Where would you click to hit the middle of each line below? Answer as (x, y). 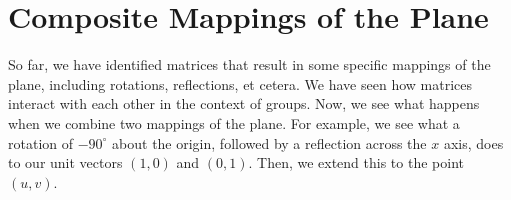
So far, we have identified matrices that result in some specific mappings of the (249, 64)
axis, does (473, 142)
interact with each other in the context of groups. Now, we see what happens (244, 103)
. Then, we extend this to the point (356, 162)
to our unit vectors (65, 162)
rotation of (41, 142)
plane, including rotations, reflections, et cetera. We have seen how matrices (240, 83)
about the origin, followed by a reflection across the (269, 142)
